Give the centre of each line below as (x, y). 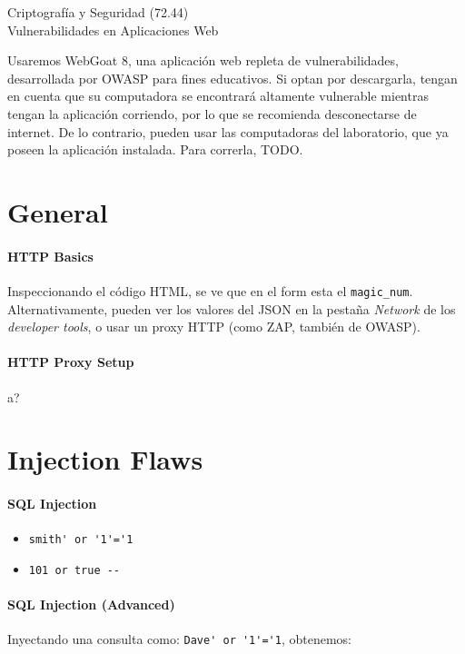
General (58, 211)
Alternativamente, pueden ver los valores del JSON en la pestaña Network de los (232, 308)
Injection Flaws (105, 459)
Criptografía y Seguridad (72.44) (98, 12)
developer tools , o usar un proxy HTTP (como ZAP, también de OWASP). (214, 327)
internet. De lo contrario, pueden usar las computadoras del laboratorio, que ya (228, 131)
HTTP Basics (50, 256)
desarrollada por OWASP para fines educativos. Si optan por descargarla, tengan (232, 78)
